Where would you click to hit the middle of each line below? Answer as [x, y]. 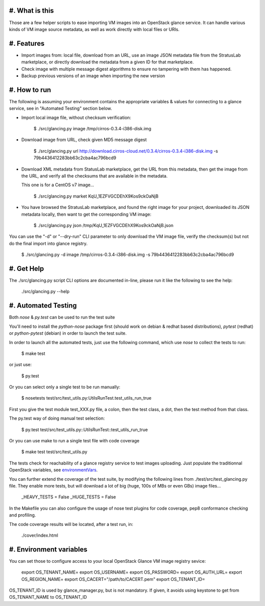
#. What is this [31, 11]
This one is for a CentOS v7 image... [58, 185]
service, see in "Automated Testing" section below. [61, 109]
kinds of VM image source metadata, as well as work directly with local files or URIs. [94, 29]
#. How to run [30, 90]
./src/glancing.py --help [45, 291]
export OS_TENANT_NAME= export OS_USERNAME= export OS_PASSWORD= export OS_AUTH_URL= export [132, 572]
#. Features [27, 43]
